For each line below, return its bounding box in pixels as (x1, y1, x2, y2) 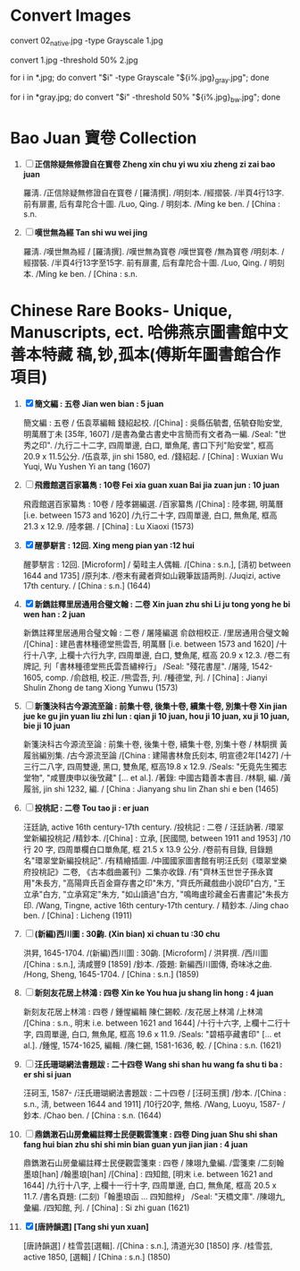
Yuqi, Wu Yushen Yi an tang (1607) (22, 461, 151, 472)
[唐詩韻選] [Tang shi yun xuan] (34, 1222, 150, 1232)
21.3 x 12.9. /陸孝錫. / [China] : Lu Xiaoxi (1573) (22, 521, 195, 532)
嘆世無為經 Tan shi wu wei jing (34, 228, 148, 238)
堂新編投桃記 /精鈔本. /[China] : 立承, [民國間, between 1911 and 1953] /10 (22, 833, 291, 844)
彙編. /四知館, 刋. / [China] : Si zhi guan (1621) (22, 1202, 190, 1214)
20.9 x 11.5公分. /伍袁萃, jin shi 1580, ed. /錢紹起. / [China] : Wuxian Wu (22, 451, 284, 462)
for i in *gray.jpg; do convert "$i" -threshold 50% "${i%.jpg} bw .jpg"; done (10, 91, 280, 104)
